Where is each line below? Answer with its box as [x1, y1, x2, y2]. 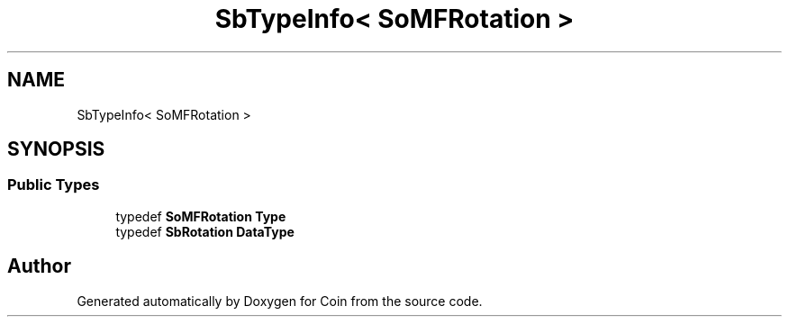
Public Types [7, 175, 100, 194]
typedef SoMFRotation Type [115, 208, 286, 224]
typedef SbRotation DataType [115, 223, 295, 239]
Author [7, 255, 71, 278]
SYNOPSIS [7, 138, 105, 161]
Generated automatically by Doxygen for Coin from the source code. [77, 292, 483, 309]
